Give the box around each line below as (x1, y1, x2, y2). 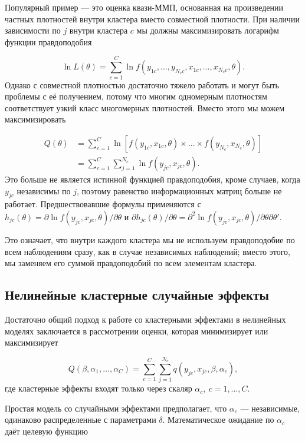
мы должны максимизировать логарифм (136, 24, 279, 37)
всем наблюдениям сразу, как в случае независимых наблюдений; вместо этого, (5, 245, 291, 257)
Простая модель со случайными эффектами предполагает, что (5, 402, 227, 414)
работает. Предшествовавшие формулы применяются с (5, 198, 201, 210)
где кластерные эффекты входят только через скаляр (5, 382, 192, 394)
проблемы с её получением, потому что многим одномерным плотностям (5, 90, 267, 102)
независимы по (17, 184, 71, 197)
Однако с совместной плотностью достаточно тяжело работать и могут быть (5, 78, 279, 91)
